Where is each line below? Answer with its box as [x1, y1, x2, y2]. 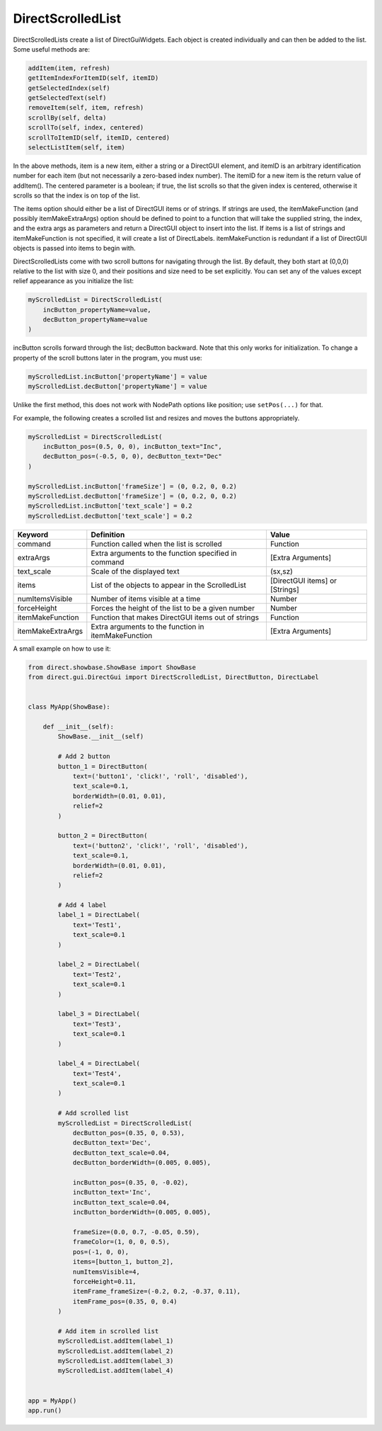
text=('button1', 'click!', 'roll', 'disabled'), [72, 772, 248, 780]
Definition [91, 530, 125, 540]
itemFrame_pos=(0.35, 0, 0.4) [72, 1297, 178, 1306]
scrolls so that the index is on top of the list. [13, 191, 141, 200]
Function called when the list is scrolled [91, 539, 222, 549]
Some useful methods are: [13, 45, 91, 53]
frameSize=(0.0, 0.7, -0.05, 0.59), [72, 1228, 200, 1236]
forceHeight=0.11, [72, 1277, 137, 1285]
